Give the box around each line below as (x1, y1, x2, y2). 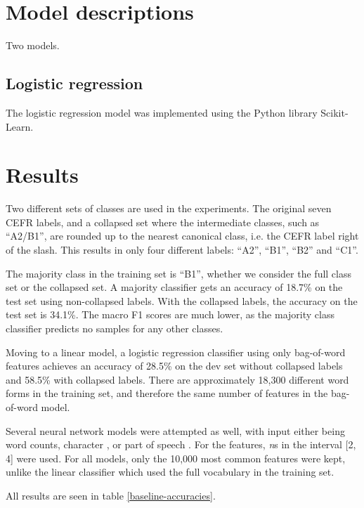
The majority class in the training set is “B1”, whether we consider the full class (6, 266, 351, 280)
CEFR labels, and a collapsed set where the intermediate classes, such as (6, 214, 320, 229)
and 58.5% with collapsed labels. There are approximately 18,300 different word (6, 372, 349, 386)
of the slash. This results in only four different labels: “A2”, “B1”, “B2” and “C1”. (6, 242, 358, 257)
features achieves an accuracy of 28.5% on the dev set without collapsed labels (6, 358, 343, 373)
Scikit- (320, 105, 349, 119)
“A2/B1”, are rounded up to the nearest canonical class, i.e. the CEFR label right (6, 228, 359, 243)
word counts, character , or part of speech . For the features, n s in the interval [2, (6, 437, 356, 452)
